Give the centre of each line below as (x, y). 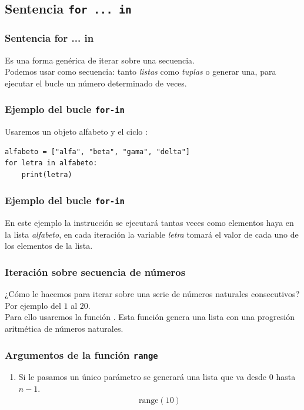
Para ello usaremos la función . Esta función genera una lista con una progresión (150, 317)
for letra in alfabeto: (51, 163)
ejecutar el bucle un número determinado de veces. (96, 83)
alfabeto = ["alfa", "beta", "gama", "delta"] (97, 151)
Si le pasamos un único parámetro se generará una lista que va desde (143, 377)
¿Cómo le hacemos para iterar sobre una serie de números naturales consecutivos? (152, 294)
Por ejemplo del (33, 305)
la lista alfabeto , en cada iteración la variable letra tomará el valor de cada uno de (152, 234)
